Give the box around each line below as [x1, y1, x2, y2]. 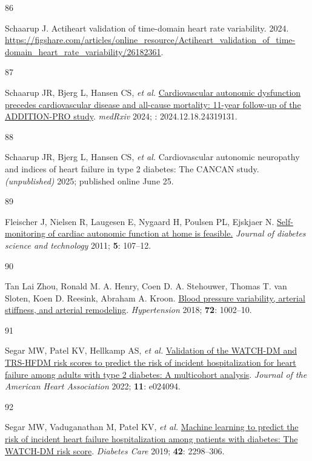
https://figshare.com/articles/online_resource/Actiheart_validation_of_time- [5, 33, 296, 46]
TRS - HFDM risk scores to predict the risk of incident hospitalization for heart [5, 356, 296, 369]
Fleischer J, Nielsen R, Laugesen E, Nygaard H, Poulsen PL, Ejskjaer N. [5, 215, 274, 227]
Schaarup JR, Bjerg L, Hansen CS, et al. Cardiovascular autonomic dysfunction [5, 86, 301, 98]
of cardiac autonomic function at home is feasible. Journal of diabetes [48, 227, 306, 240]
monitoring [5, 227, 45, 240]
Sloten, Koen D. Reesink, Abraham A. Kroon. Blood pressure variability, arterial [5, 291, 305, 304]
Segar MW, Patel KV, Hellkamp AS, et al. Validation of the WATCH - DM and [5, 344, 297, 357]
